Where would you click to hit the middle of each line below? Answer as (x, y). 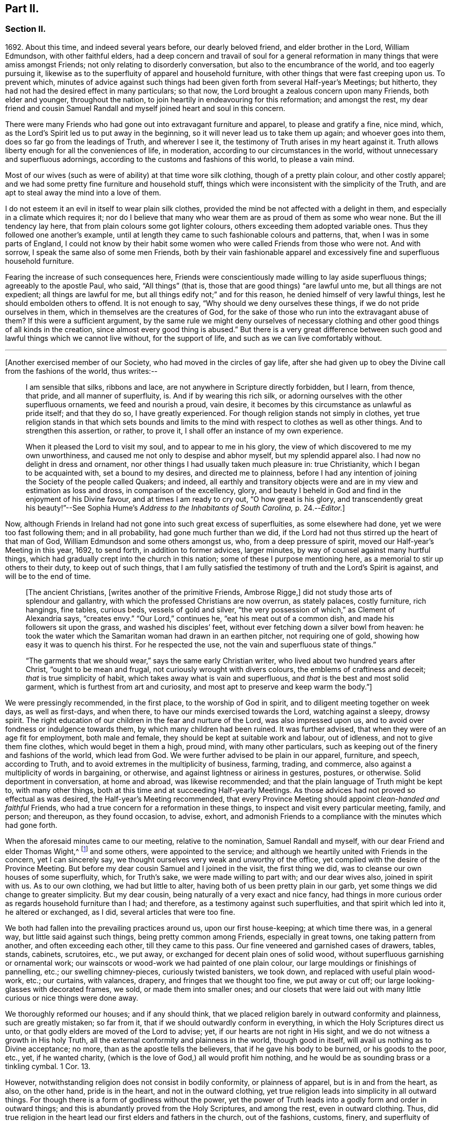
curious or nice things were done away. (72, 998)
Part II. (22, 8)
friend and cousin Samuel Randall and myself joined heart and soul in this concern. (145, 108)
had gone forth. (31, 825)
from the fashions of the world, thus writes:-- (81, 371)
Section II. (26, 29)
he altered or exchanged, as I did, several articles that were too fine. (120, 912)
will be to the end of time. (48, 576)
